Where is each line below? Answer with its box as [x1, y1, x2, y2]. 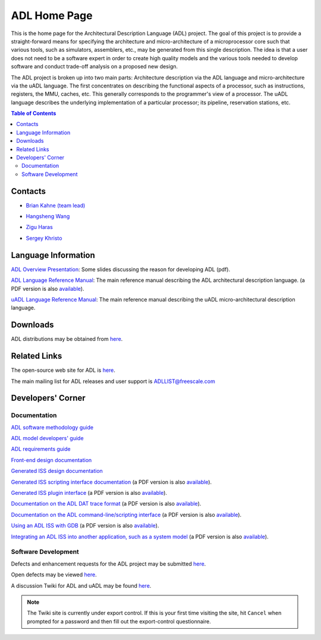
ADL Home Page [11, 9, 93, 22]
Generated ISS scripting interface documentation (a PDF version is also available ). [11, 478, 212, 485]
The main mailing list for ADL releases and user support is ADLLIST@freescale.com [11, 378, 215, 385]
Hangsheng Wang [26, 213, 70, 220]
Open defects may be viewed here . [11, 571, 97, 578]
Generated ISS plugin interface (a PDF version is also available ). [11, 490, 168, 497]
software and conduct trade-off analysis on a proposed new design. [11, 63, 178, 70]
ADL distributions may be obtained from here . [11, 335, 123, 343]
